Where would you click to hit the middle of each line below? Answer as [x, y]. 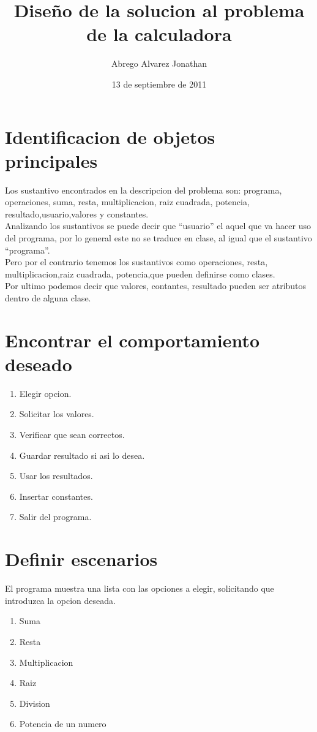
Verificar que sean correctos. [72, 435]
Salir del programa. [55, 517]
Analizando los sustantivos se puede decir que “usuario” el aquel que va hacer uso [158, 226]
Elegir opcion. [45, 393]
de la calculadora [159, 34]
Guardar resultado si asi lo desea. [82, 455]
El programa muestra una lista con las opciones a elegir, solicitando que [140, 588]
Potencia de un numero [63, 724]
